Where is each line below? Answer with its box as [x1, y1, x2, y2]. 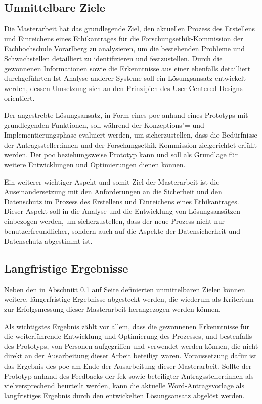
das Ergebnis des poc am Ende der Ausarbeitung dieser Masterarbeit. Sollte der [4, 361, 252, 371]
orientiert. [4, 93, 35, 103]
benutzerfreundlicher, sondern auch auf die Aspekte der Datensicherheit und [4, 226, 240, 236]
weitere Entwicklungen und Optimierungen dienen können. [4, 159, 186, 169]
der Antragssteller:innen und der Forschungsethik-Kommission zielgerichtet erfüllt [4, 139, 257, 150]
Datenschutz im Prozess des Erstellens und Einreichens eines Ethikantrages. [4, 196, 239, 206]
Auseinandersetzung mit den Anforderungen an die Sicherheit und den [4, 186, 222, 197]
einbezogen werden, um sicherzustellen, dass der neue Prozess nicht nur [4, 215, 225, 226]
